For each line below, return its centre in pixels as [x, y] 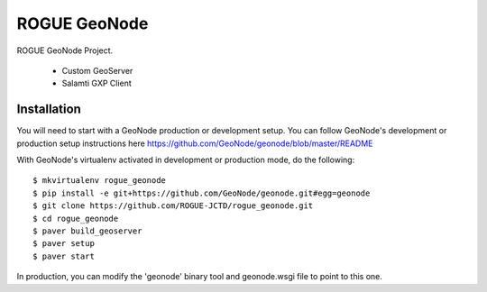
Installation [49, 109]
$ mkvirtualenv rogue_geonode [100, 181]
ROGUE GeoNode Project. [65, 50]
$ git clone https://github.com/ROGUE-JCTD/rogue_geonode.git [173, 206]
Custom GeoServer [97, 70]
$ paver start [64, 256]
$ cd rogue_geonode [76, 218]
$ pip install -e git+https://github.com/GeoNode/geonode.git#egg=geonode [202, 193]
